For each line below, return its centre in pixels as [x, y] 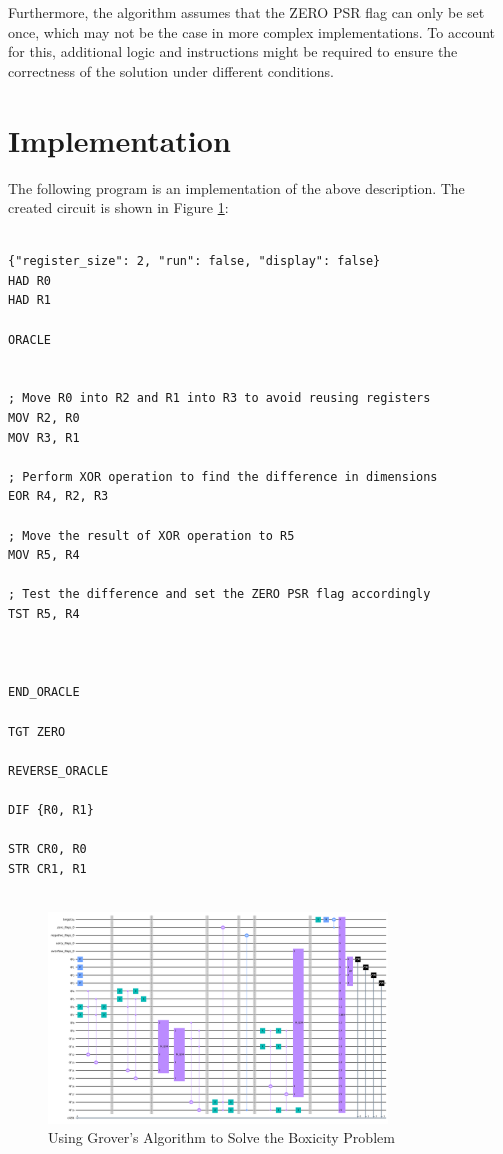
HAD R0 [29, 280]
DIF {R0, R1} [51, 809]
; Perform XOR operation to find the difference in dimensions [223, 476]
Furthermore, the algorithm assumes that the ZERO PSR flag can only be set [246, 12]
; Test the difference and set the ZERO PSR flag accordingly [219, 594]
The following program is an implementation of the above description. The [236, 187]
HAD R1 [29, 300]
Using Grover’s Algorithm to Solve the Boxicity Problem [221, 1137]
